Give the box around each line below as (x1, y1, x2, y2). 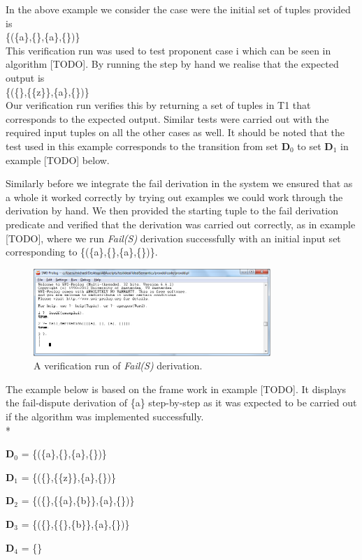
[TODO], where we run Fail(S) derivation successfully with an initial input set (6, 230, 341, 245)
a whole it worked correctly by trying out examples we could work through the (6, 189, 343, 204)
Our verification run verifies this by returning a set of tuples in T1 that (6, 98, 311, 112)
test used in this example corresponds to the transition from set (6, 138, 278, 153)
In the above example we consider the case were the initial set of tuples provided (6, 2, 351, 16)
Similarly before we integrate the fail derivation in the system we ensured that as (6, 176, 353, 191)
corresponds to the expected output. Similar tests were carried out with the (6, 111, 329, 126)
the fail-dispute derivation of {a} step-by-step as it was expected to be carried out (6, 395, 357, 410)
